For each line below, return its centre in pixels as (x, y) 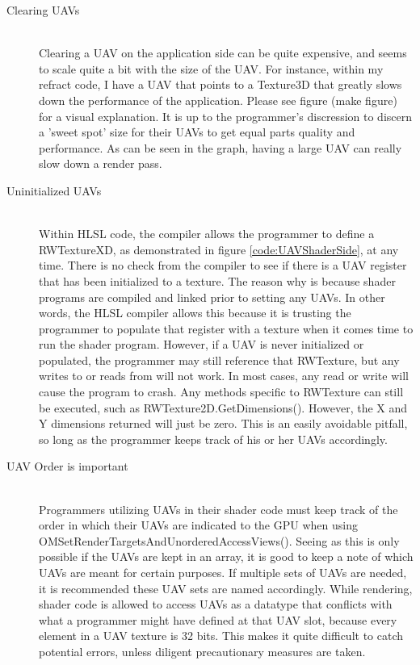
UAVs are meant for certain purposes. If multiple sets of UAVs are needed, (223, 572)
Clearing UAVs (43, 10)
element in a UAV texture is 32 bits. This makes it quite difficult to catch (221, 636)
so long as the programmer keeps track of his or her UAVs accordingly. (213, 439)
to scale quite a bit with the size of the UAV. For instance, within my (211, 68)
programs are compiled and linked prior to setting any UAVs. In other (212, 297)
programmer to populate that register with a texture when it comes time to (226, 328)
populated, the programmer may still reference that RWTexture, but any (219, 360)
